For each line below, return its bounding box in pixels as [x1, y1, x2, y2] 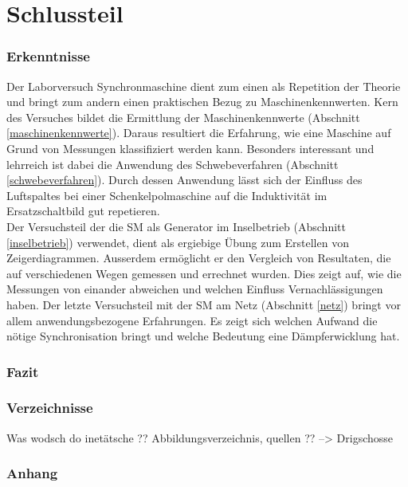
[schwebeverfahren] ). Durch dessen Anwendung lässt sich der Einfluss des [6, 171, 363, 188]
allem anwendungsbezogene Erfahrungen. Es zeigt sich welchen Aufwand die [6, 312, 378, 328]
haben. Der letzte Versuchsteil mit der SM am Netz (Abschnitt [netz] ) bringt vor [6, 296, 401, 312]
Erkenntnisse [6, 46, 90, 66]
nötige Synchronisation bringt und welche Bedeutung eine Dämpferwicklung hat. [6, 328, 400, 344]
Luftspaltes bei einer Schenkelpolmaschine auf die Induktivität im [6, 187, 328, 203]
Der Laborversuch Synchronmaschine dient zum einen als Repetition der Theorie [6, 77, 401, 94]
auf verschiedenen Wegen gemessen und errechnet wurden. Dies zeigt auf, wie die [6, 265, 402, 281]
